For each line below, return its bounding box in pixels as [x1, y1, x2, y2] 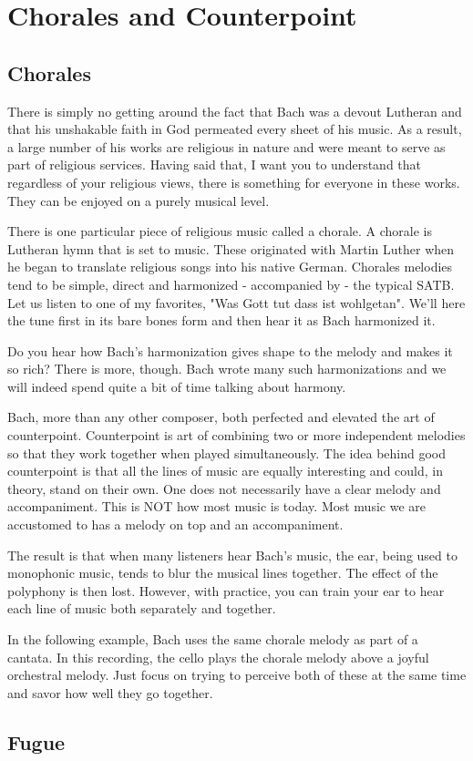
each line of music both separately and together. [7, 599, 276, 618]
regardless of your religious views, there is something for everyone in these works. [7, 172, 460, 191]
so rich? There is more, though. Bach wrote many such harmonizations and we [7, 359, 447, 378]
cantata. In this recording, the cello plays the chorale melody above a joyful [7, 647, 429, 666]
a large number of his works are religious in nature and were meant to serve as [7, 137, 446, 156]
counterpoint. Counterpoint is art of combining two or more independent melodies [7, 426, 466, 445]
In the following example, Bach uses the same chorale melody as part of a [7, 630, 418, 649]
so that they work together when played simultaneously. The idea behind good [7, 443, 446, 462]
